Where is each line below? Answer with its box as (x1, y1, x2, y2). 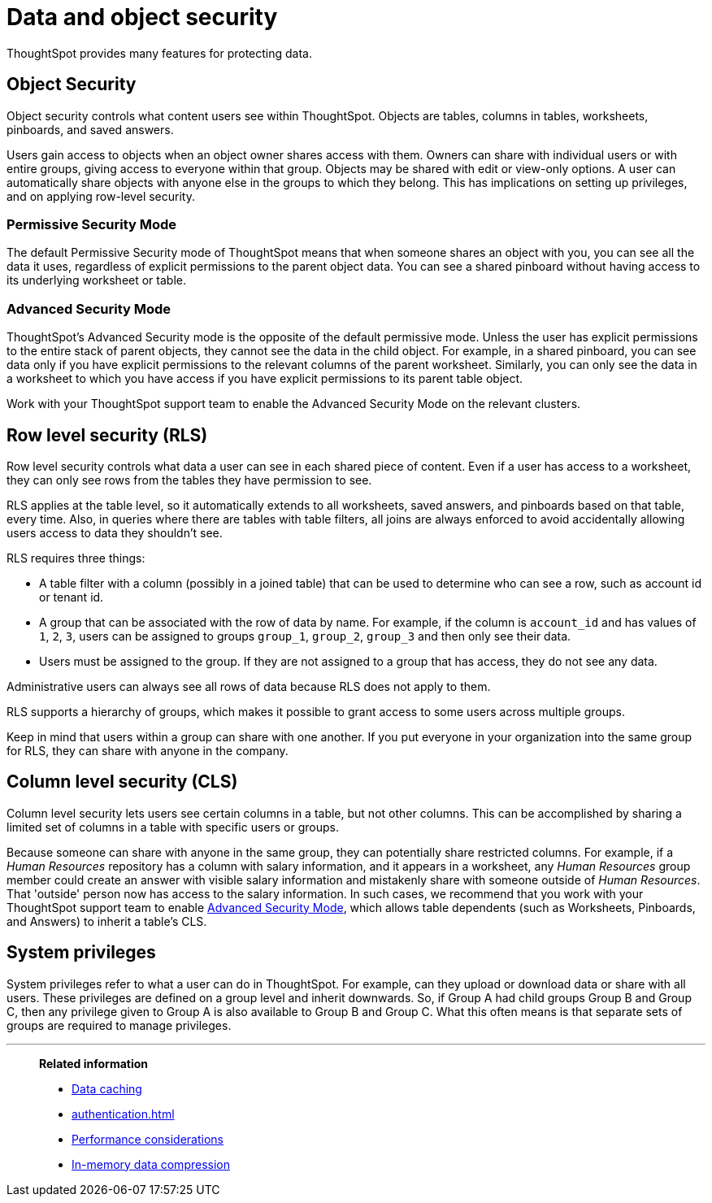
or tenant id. (39, 589, 104, 604)
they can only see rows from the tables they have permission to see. (7, 472, 372, 487)
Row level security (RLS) (7, 424, 208, 445)
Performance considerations (72, 1131, 224, 1146)
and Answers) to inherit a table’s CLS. (7, 914, 207, 928)
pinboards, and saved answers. (7, 122, 174, 137)
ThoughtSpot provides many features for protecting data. (7, 46, 312, 60)
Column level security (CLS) (7, 771, 238, 793)
